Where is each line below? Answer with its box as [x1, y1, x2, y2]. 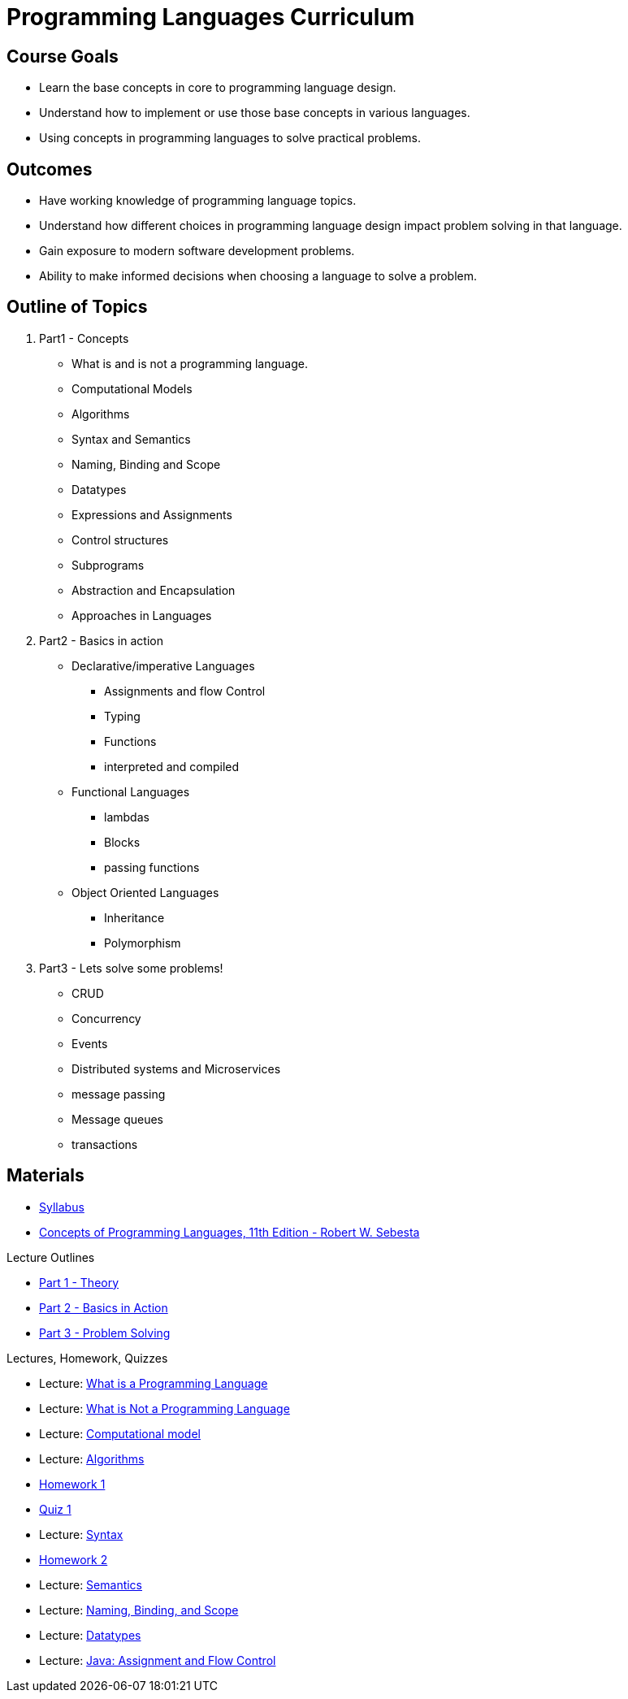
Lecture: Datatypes [39, 1627, 141, 1642]
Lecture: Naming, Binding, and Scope [39, 1602, 239, 1617]
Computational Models [71, 381, 193, 396]
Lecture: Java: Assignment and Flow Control [39, 1653, 276, 1667]
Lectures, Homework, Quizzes [6, 1350, 168, 1365]
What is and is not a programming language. [71, 356, 308, 371]
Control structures [71, 532, 169, 547]
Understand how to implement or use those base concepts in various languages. [39, 106, 470, 120]
